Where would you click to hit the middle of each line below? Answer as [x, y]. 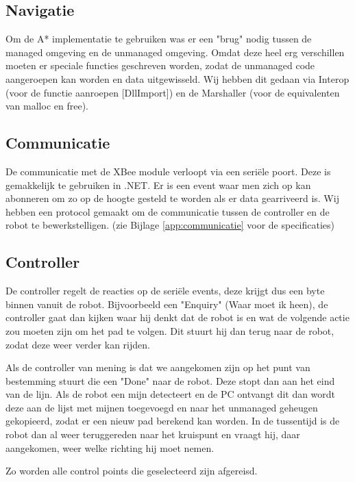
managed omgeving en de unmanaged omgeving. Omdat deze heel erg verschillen [175, 52]
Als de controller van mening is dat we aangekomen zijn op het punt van [158, 367]
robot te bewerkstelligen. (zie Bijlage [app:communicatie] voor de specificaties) [170, 225]
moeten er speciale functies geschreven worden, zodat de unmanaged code [160, 65]
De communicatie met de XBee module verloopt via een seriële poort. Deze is [168, 171]
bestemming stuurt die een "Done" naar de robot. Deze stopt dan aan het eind [170, 380]
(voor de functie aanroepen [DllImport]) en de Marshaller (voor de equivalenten [173, 92]
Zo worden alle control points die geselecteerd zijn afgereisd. [132, 471]
